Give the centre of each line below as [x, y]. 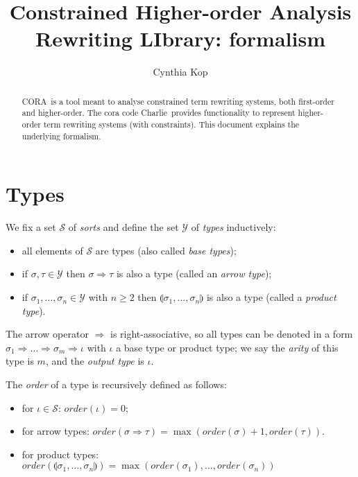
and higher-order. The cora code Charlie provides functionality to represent [159, 113]
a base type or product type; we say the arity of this [227, 347]
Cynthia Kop [180, 72]
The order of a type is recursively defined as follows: [116, 384]
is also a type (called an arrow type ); [194, 274]
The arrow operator [47, 334]
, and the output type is [95, 361]
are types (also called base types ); [166, 250]
